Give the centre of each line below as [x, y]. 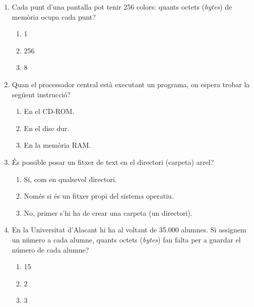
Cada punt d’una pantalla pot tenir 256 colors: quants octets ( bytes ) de [122, 7]
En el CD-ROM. [49, 111]
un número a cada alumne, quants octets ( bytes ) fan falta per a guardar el [126, 239]
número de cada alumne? [50, 249]
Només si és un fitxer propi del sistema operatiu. [99, 196]
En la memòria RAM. [57, 145]
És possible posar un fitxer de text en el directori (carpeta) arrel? [113, 162]
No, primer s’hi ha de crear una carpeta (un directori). [108, 212]
